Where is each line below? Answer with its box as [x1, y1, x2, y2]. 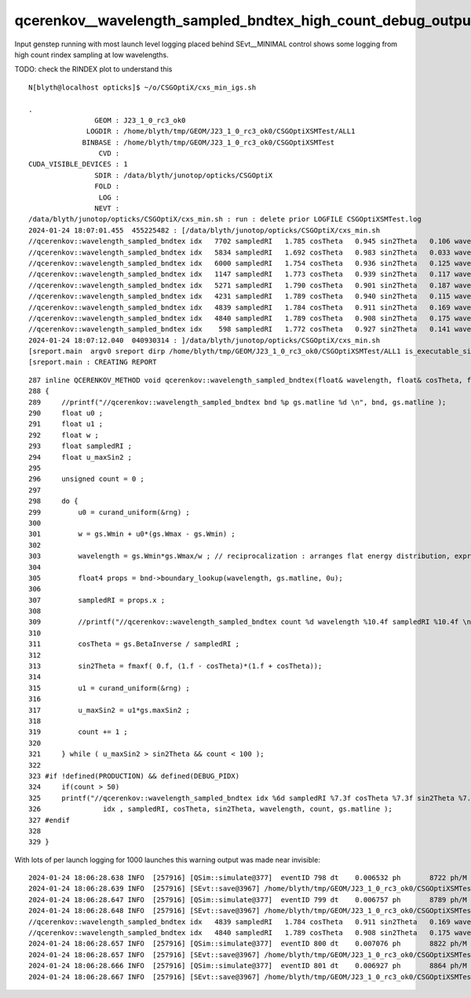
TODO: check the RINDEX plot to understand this [14, 64, 173, 74]
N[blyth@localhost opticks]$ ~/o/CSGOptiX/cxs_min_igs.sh [28, 83, 257, 92]
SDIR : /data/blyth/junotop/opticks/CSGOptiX [94, 171, 273, 180]
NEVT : [94, 204, 120, 213]
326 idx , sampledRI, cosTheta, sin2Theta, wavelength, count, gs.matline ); [28, 805, 392, 813]
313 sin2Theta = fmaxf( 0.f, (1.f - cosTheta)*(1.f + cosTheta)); [28, 662, 323, 671]
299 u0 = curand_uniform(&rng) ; [28, 508, 190, 516]
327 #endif [28, 816, 71, 824]
